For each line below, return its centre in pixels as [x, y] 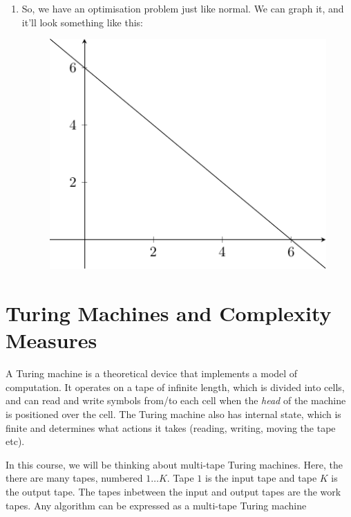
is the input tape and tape [261, 478]
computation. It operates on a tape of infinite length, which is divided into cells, [175, 387]
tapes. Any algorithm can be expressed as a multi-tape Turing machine [156, 505]
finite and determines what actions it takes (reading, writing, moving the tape [171, 427]
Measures [51, 340]
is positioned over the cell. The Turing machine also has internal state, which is [173, 414]
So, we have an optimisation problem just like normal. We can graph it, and [183, 8]
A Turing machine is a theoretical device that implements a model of [152, 373]
